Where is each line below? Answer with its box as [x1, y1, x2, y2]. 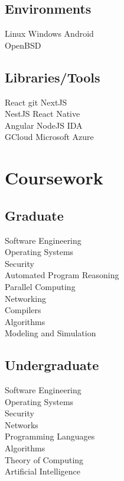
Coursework [5, 165, 103, 190]
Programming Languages [5, 430, 95, 442]
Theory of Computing [5, 453, 84, 466]
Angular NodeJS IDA [5, 119, 83, 131]
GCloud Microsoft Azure [5, 130, 94, 143]
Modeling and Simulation [5, 327, 96, 339]
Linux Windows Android [5, 27, 94, 40]
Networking [5, 292, 47, 304]
